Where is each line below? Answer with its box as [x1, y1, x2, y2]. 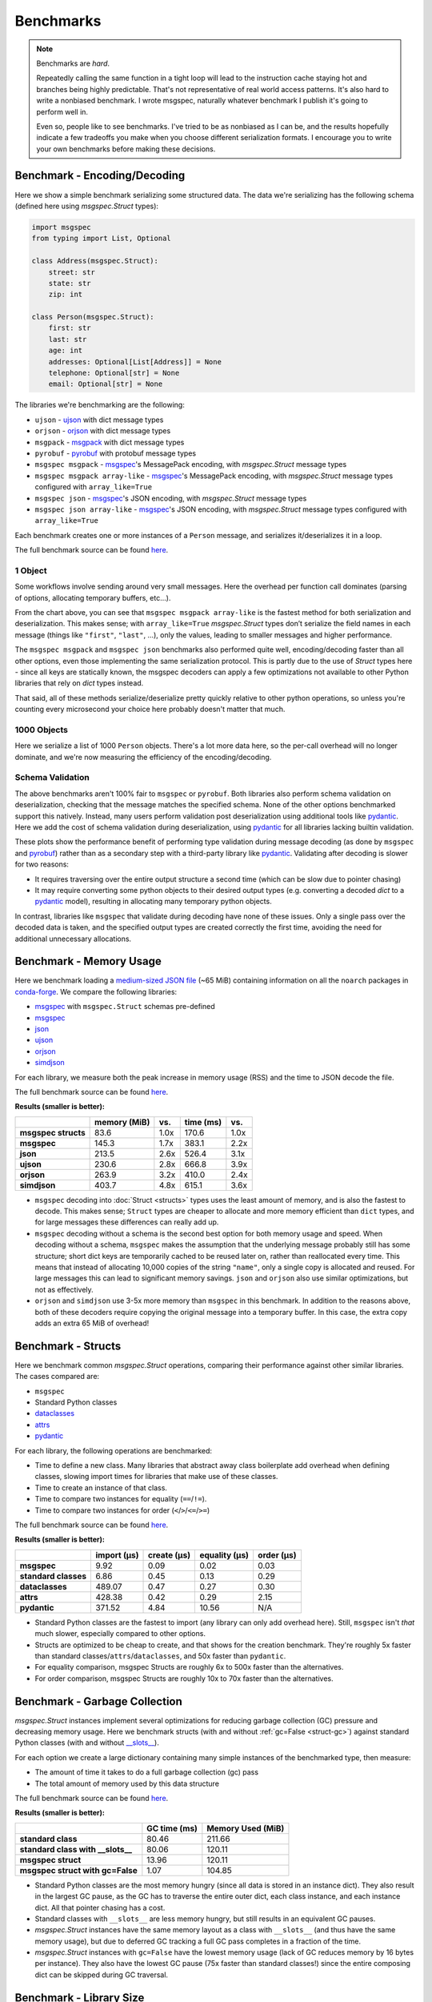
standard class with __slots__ [19, 1843, 132, 1855]
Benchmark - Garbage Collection [14, 1694, 183, 1708]
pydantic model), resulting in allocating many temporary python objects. [34, 897, 272, 907]
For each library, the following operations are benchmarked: [14, 1445, 212, 1455]
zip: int [48, 290, 83, 299]
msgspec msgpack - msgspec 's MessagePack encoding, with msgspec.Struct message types [34, 460, 347, 469]
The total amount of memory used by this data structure [34, 1779, 220, 1788]
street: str [48, 267, 96, 276]
